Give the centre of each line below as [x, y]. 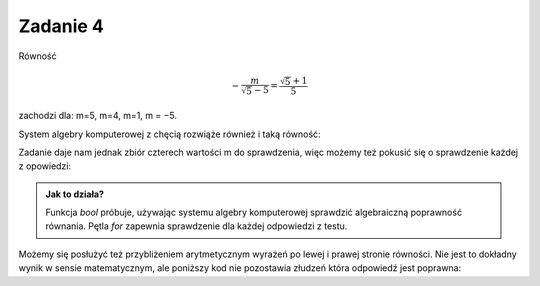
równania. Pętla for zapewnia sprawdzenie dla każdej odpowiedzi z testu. [196, 226]
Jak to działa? [75, 194]
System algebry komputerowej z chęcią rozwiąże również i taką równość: [169, 134]
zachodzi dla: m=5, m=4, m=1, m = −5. [98, 116]
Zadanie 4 [61, 26]
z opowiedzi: [45, 166]
